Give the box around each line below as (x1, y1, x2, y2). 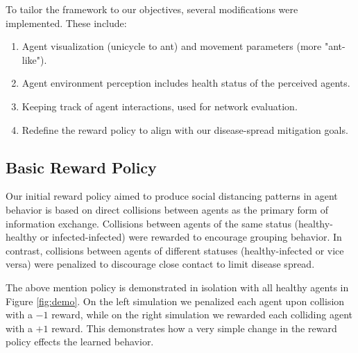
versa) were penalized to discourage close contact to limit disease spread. (6, 257, 315, 271)
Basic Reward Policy (6, 156, 157, 178)
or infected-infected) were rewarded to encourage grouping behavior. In (40, 230, 342, 244)
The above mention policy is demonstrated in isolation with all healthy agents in (6, 279, 349, 294)
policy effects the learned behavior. (6, 334, 154, 349)
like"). (22, 52, 47, 67)
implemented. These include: (6, 15, 127, 30)
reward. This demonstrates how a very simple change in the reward (51, 320, 337, 335)
